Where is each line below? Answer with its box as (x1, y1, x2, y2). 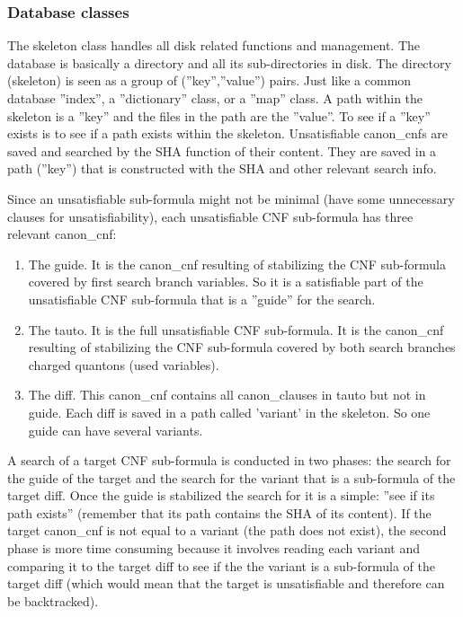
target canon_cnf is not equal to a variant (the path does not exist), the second (7, 521, 447, 540)
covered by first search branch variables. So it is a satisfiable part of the (28, 272, 423, 291)
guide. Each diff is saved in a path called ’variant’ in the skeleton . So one (28, 402, 431, 421)
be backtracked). (7, 591, 99, 610)
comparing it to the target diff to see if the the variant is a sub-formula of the (7, 556, 435, 575)
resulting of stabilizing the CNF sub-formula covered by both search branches (28, 338, 456, 357)
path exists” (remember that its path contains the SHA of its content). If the (7, 503, 432, 522)
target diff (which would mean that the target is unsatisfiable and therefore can (7, 574, 445, 593)
